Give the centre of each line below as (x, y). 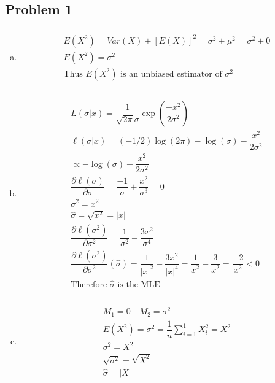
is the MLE (139, 285)
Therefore (89, 285)
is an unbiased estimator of (171, 74)
